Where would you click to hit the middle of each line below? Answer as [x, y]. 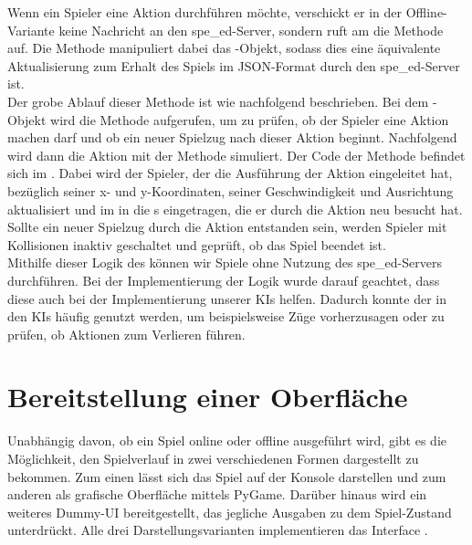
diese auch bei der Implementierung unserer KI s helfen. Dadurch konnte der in [227, 298]
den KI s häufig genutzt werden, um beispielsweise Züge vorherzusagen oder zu [226, 316]
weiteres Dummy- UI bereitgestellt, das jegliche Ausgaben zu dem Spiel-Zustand [230, 512]
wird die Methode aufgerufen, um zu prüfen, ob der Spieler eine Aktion [250, 119]
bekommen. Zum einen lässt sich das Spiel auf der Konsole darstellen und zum [227, 476]
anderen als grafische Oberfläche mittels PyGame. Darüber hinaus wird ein [217, 494]
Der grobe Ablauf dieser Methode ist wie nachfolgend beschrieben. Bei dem [218, 101]
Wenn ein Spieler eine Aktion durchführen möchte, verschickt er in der [205, 12]
